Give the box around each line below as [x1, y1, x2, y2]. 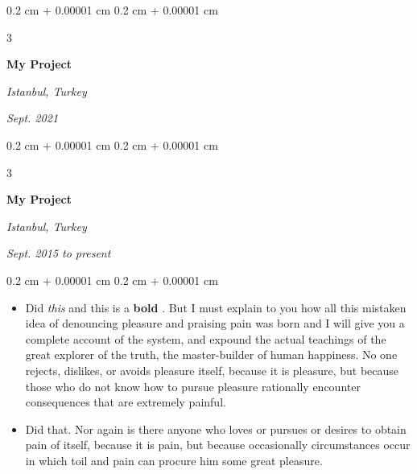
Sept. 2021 [6, 109, 59, 126]
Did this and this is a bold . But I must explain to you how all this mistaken [25, 299, 407, 315]
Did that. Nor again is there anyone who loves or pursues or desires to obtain [25, 420, 407, 437]
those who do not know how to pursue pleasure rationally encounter [25, 377, 361, 394]
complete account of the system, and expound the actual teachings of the [25, 330, 386, 347]
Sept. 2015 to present [6, 245, 111, 262]
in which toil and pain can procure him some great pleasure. [25, 451, 323, 468]
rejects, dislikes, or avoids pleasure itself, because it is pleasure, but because [25, 361, 399, 378]
